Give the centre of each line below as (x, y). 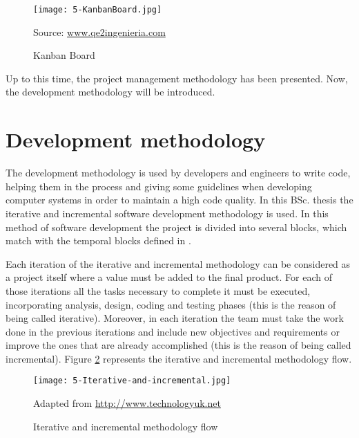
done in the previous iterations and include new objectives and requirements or (173, 331)
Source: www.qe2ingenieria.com (99, 31)
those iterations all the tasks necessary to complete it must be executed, (158, 290)
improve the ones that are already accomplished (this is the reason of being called (178, 345)
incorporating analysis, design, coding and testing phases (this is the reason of (171, 304)
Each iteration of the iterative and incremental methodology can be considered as (178, 263)
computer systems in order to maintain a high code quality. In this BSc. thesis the (179, 200)
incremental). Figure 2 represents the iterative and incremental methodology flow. (179, 358)
